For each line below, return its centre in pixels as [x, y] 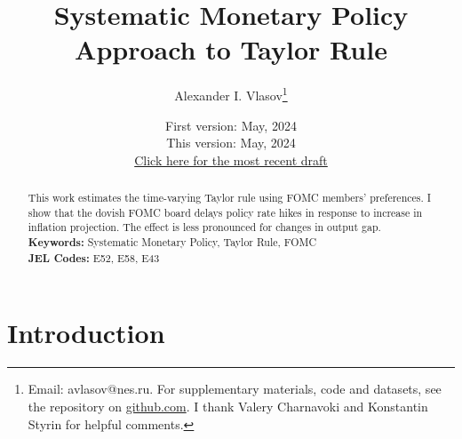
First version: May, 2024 [231, 125]
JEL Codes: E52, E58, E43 [94, 258]
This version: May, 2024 [231, 143]
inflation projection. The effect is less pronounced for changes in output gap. [204, 227]
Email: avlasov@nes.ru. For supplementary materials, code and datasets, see [235, 389]
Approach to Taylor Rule [231, 49]
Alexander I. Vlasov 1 [231, 94]
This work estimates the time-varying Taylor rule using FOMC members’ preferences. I [230, 198]
